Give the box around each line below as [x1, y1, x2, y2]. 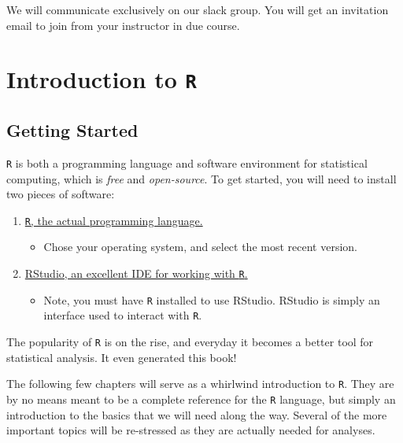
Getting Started [6, 118, 139, 142]
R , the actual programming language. [24, 212, 203, 228]
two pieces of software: [6, 186, 115, 202]
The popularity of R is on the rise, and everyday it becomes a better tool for [6, 333, 374, 349]
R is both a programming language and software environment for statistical [6, 154, 368, 171]
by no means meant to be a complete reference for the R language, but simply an [6, 390, 396, 407]
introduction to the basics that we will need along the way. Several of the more [6, 406, 387, 423]
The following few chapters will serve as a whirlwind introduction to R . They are [6, 375, 394, 392]
